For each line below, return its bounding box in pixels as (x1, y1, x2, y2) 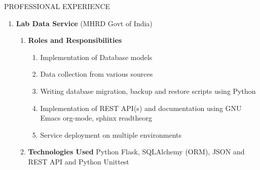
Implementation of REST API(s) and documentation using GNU (40, 102, 242, 113)
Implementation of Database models (40, 51, 153, 62)
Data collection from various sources (40, 69, 153, 79)
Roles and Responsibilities (28, 35, 122, 45)
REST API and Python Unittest (28, 156, 129, 166)
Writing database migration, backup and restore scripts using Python (40, 85, 256, 96)
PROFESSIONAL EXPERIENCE (4, 1, 110, 11)
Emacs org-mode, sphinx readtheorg (40, 112, 152, 123)
